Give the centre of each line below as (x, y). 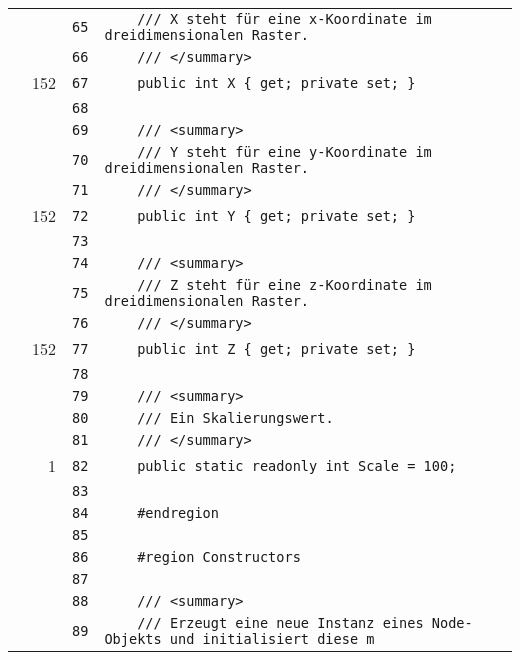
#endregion (178, 513)
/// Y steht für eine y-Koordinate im (284, 152)
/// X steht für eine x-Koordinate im (284, 19)
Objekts (133, 639)
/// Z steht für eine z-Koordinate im (284, 285)
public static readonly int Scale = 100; (297, 465)
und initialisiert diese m (272, 639)
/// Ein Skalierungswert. (235, 418)
